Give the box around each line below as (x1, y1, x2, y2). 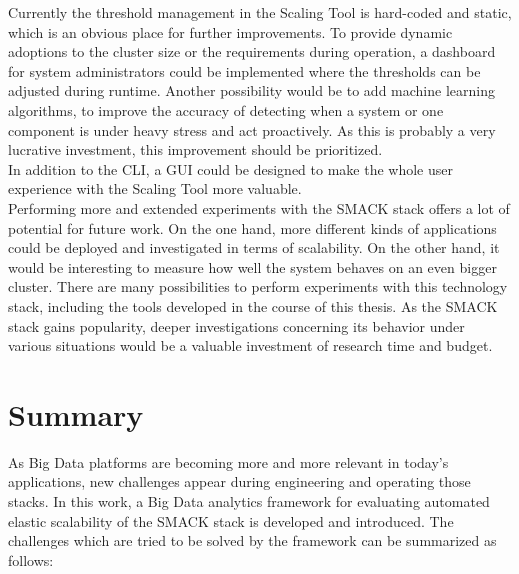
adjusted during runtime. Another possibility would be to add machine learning (8, 80, 495, 101)
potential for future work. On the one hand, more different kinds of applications (8, 217, 497, 238)
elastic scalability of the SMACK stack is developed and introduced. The (8, 510, 454, 531)
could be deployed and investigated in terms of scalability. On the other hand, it (8, 237, 500, 258)
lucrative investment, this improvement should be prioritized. (8, 139, 383, 160)
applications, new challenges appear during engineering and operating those (8, 471, 471, 492)
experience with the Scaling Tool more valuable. (8, 178, 302, 199)
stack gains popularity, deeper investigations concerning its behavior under (8, 315, 465, 336)
